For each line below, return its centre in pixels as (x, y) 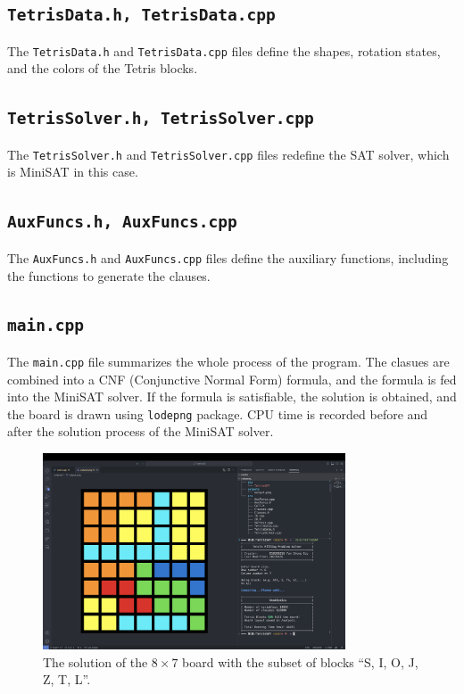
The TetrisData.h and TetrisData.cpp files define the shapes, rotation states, (224, 50)
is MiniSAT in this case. (73, 172)
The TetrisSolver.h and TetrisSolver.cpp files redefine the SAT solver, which (228, 154)
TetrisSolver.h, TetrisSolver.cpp (161, 119)
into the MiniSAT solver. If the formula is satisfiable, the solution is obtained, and (232, 397)
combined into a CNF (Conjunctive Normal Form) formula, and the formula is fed (232, 379)
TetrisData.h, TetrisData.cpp (141, 15)
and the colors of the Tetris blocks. (103, 68)
